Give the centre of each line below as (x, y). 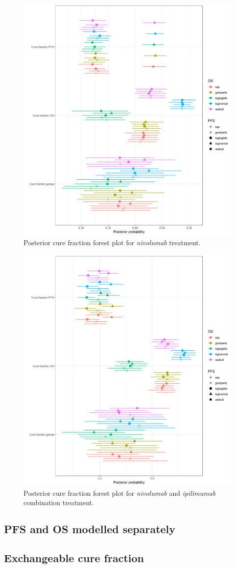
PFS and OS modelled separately (90, 529)
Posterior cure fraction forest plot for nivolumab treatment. (112, 242)
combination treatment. (59, 502)
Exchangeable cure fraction (74, 557)
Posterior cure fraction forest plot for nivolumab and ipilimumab (120, 493)
